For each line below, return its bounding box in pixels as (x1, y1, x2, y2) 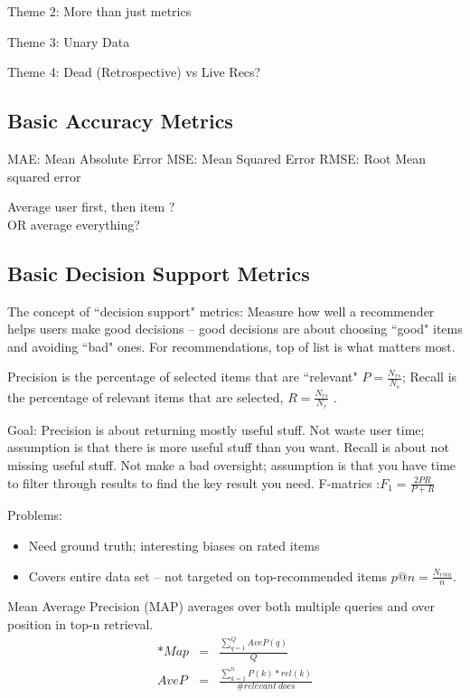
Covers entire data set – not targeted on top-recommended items (28, 566, 388, 585)
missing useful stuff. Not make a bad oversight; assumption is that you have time (7, 456, 456, 474)
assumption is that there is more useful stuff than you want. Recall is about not (7, 438, 449, 457)
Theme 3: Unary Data (7, 32, 130, 51)
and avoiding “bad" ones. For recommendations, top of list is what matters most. (7, 336, 456, 355)
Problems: (7, 505, 62, 524)
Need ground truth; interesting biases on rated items (28, 536, 320, 555)
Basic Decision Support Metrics (7, 259, 310, 287)
